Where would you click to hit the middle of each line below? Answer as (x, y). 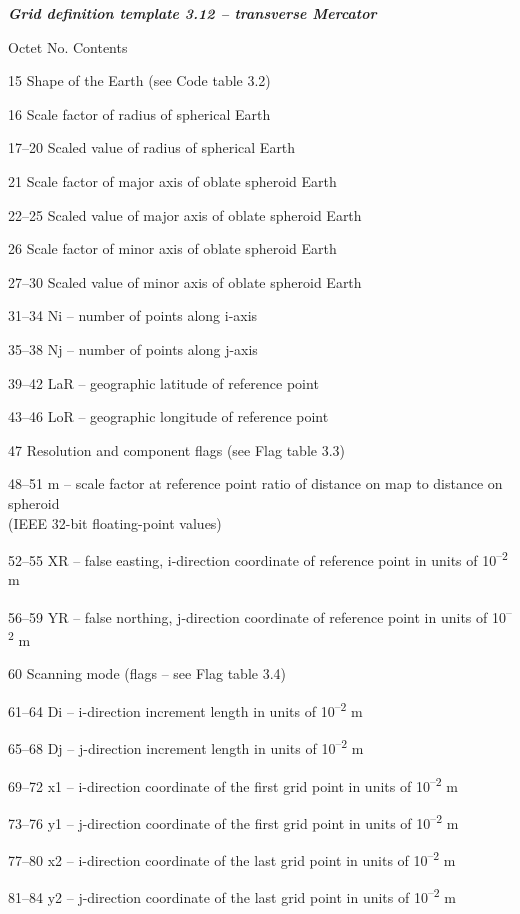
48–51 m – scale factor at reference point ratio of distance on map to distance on (255, 483)
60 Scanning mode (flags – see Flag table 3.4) (147, 673)
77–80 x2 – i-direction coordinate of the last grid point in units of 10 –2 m (232, 858)
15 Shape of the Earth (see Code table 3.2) (139, 80)
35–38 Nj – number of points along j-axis (133, 348)
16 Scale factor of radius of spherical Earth (139, 113)
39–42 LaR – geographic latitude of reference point (163, 382)
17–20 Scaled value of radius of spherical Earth (152, 147)
